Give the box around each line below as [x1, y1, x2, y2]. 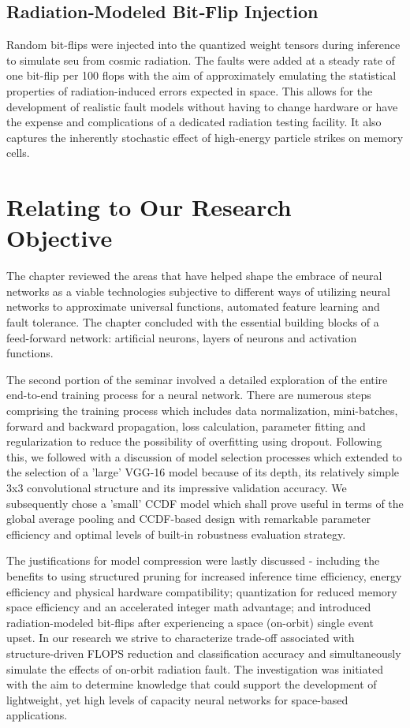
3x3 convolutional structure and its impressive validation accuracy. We [6, 479, 347, 495]
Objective [6, 222, 113, 254]
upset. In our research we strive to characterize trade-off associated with [6, 629, 355, 646]
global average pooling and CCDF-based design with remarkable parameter [6, 510, 371, 527]
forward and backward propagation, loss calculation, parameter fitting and [6, 417, 366, 434]
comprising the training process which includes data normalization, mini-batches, [6, 402, 398, 419]
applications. [6, 707, 68, 723]
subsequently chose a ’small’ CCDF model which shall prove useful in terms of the [6, 495, 404, 511]
